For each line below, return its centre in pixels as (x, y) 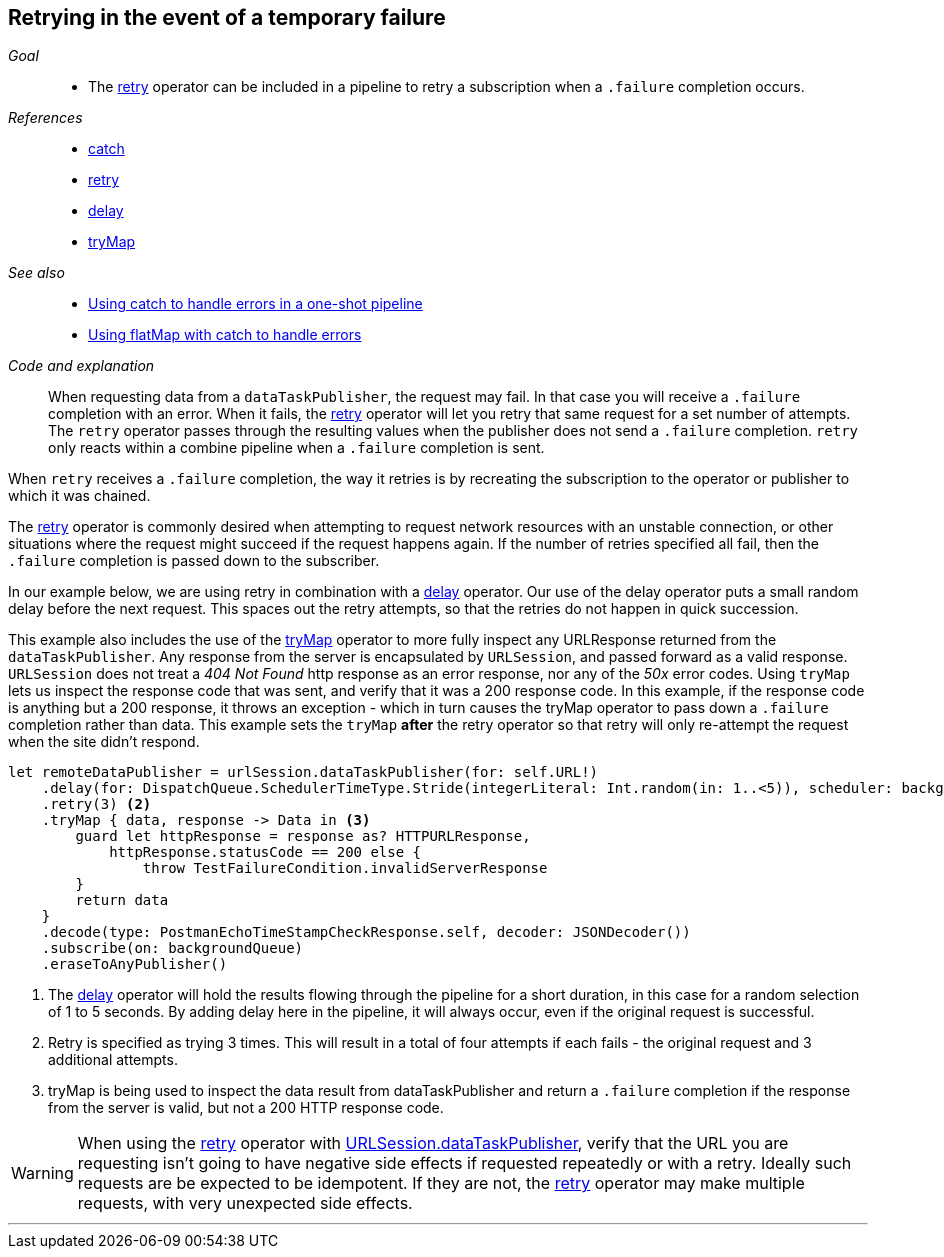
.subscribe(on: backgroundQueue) (172, 948)
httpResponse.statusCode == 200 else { (265, 852)
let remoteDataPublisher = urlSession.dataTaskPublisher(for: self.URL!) (303, 772)
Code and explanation (81, 366)
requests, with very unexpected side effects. (245, 1203)
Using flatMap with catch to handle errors (225, 335)
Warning (42, 1173)
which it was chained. (79, 496)
